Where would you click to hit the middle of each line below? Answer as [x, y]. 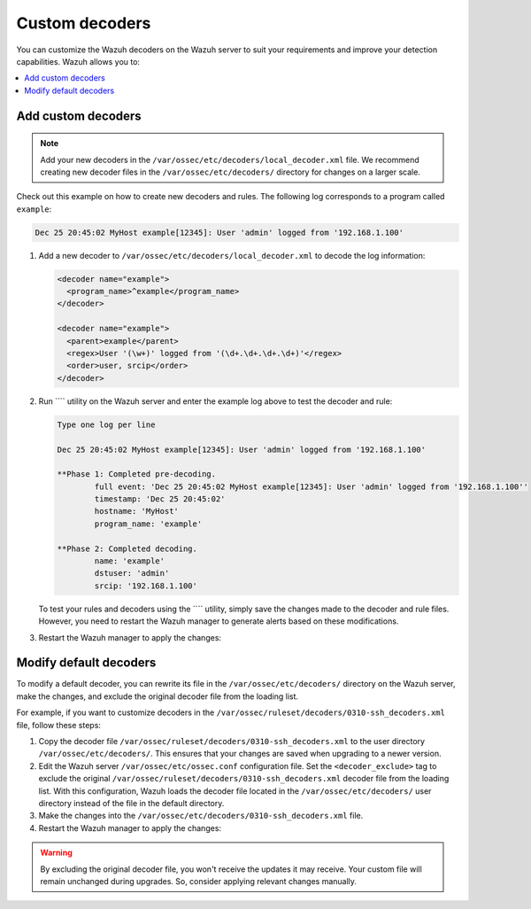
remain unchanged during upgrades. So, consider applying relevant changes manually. [199, 881]
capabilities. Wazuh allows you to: [78, 61]
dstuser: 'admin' [132, 573]
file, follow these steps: [59, 725]
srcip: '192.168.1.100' [146, 586]
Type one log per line [106, 424]
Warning [56, 853]
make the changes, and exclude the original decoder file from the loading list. [158, 696]
